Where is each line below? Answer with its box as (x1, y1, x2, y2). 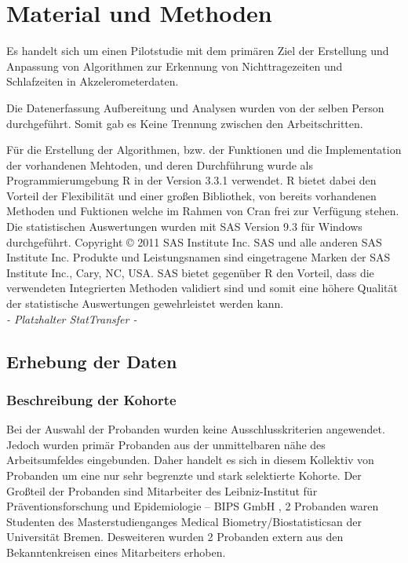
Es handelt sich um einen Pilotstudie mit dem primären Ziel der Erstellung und (6, 42, 389, 59)
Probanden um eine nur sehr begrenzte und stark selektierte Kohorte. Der (6, 467, 362, 483)
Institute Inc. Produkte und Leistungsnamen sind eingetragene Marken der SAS (6, 249, 391, 265)
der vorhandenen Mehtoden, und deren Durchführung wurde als (6, 156, 314, 173)
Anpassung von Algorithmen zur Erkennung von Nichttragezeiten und (6, 57, 343, 74)
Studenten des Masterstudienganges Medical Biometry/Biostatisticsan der (6, 513, 362, 529)
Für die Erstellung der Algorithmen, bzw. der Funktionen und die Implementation (6, 141, 402, 158)
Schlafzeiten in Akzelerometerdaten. (6, 73, 179, 90)
